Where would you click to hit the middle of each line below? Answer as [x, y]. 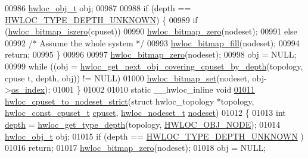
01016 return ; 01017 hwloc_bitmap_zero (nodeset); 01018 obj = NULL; [136, 148]
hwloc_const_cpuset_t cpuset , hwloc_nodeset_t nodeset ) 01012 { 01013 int [145, 113]
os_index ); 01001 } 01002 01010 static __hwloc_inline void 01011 [133, 89]
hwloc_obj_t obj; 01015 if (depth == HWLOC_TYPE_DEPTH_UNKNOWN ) [154, 136]
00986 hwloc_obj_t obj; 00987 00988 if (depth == [98, 8]
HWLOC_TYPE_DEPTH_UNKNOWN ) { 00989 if [101, 19]
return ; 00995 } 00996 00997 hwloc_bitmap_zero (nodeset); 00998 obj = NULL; [151, 54]
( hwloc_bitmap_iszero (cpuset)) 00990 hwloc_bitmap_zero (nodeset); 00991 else [151, 31]
